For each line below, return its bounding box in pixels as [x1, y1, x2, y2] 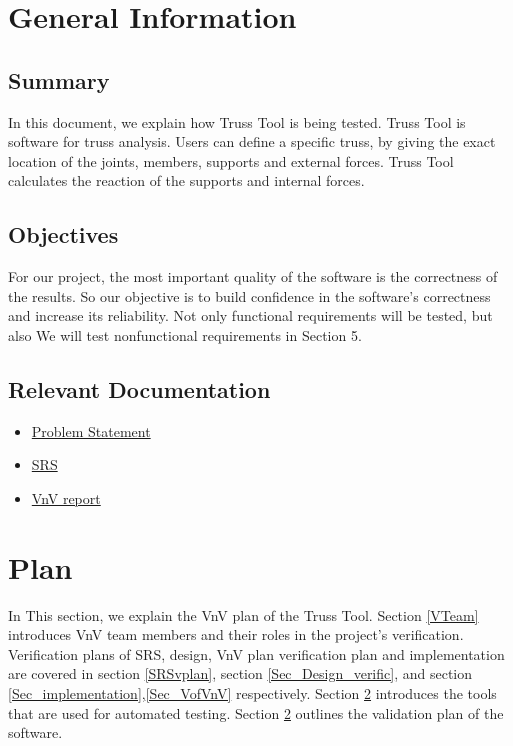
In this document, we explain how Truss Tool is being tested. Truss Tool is [8, 111, 466, 132]
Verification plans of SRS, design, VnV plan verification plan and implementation [8, 643, 505, 664]
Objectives [8, 219, 119, 250]
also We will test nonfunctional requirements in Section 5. [8, 324, 362, 345]
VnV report [31, 487, 101, 508]
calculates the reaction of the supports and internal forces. [8, 170, 365, 191]
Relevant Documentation [8, 373, 271, 404]
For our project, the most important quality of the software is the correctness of [8, 266, 498, 287]
